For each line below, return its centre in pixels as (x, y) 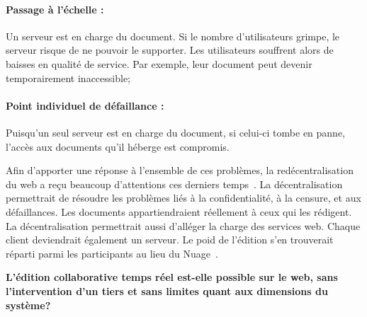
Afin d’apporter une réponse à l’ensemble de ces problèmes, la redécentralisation (180, 170)
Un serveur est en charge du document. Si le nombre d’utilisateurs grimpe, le (173, 36)
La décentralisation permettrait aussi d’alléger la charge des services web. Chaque (183, 225)
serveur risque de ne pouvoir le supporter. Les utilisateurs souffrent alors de (170, 50)
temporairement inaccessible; (68, 77)
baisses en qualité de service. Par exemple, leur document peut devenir (159, 63)
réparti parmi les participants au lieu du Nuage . (112, 253)
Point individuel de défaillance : (85, 105)
